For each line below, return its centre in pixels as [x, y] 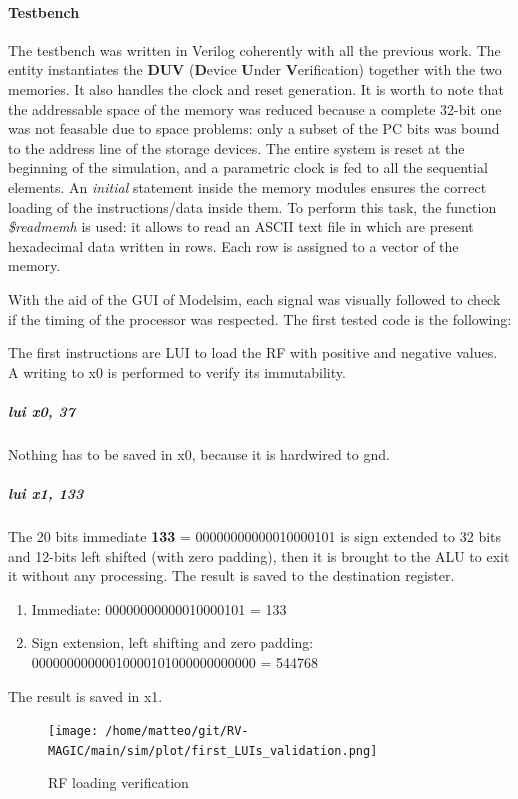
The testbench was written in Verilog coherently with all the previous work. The [254, 49]
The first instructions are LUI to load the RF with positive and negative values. [253, 352]
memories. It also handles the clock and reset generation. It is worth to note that [256, 88]
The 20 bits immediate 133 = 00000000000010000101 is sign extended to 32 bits [255, 536]
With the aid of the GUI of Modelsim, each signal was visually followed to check [254, 298]
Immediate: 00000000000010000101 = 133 [159, 608]
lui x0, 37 [42, 410]
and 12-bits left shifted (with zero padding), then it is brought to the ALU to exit [259, 555]
